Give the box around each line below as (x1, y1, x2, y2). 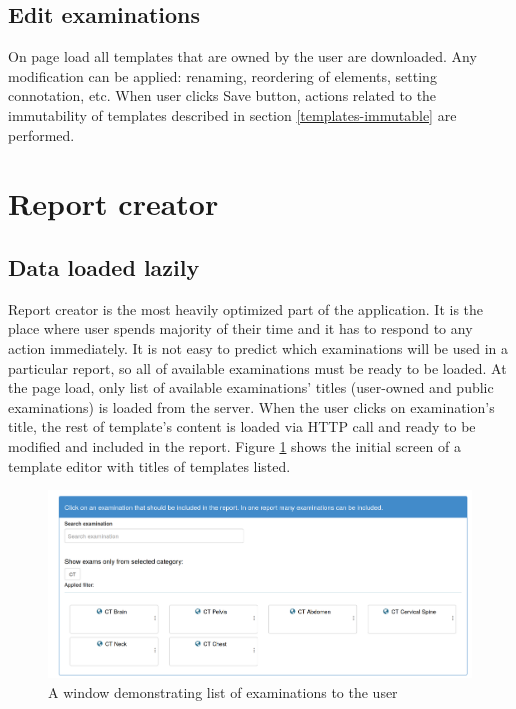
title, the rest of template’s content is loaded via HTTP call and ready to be (8, 416, 476, 437)
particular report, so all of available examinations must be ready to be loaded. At (8, 357, 507, 378)
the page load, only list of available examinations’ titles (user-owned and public (8, 377, 494, 398)
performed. (8, 124, 75, 145)
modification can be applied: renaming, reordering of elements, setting (8, 65, 437, 86)
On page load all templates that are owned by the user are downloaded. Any (8, 46, 477, 67)
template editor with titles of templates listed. (8, 455, 291, 476)
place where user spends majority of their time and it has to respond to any (8, 318, 473, 339)
